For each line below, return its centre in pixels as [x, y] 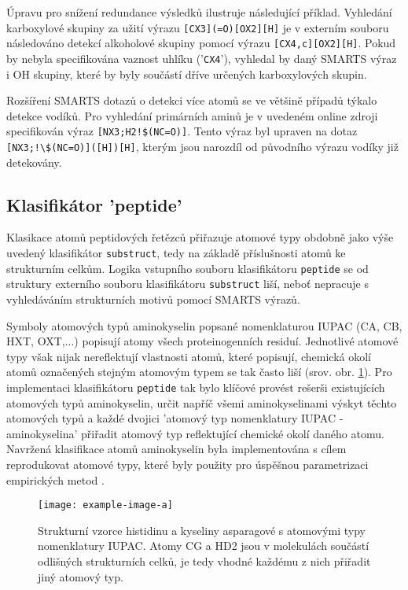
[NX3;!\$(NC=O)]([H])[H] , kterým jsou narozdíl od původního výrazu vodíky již [202, 146]
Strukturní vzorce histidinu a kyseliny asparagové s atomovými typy [202, 530]
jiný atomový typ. [81, 576]
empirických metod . [55, 479]
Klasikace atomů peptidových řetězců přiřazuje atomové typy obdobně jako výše [200, 237]
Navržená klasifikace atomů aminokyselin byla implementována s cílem [176, 449]
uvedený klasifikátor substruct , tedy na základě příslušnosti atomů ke [176, 253]
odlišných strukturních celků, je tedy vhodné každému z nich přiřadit [204, 561]
